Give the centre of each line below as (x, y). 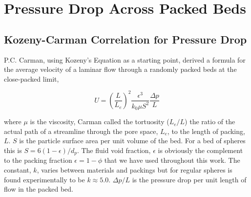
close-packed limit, (31, 78)
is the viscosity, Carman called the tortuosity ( (100, 121)
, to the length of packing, (206, 131)
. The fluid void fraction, (114, 150)
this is (13, 150)
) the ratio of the (210, 121)
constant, (18, 170)
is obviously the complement (200, 150)
